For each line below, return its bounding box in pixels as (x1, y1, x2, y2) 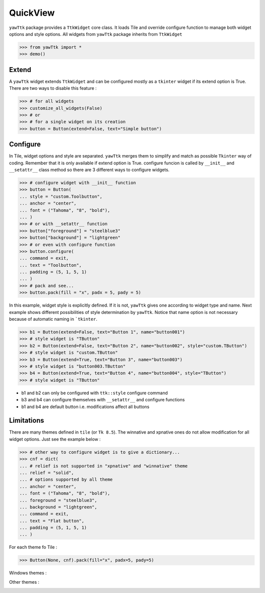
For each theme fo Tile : (9, 544, 57, 550)
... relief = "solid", (19, 470, 74, 475)
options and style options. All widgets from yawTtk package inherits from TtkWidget (9, 31, 183, 37)
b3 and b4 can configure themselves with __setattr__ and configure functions (21, 397, 185, 403)
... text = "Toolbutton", (19, 262, 82, 268)
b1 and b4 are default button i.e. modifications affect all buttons (21, 404, 150, 410)
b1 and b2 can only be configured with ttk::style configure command (21, 390, 168, 396)
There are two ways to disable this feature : (9, 85, 97, 91)
